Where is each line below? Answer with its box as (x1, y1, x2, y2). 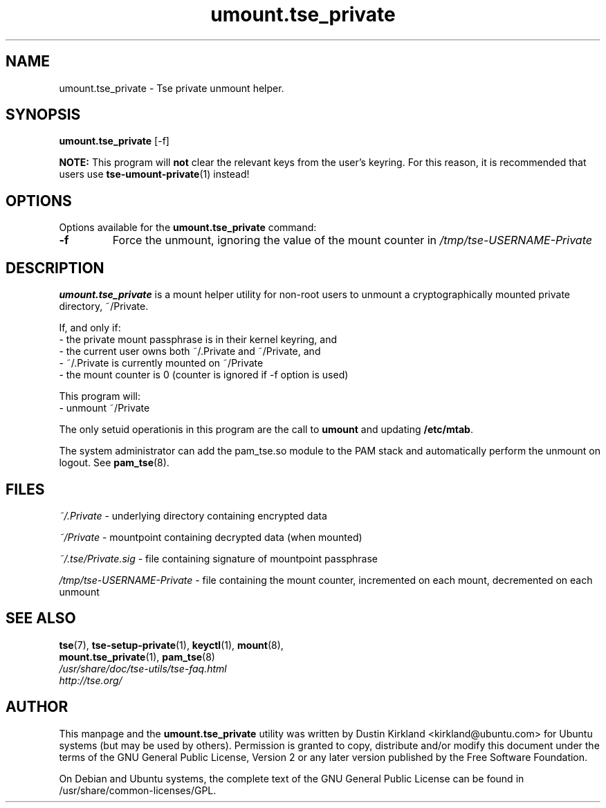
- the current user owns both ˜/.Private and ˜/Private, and (59, 345, 321, 358)
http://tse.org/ (59, 674, 122, 686)
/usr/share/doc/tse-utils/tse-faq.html (59, 662, 227, 674)
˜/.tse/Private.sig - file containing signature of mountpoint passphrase (59, 552, 378, 564)
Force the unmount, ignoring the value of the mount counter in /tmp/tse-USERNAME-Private (112, 233, 592, 248)
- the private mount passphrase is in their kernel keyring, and (59, 333, 338, 346)
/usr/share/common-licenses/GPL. (59, 784, 217, 796)
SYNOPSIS (6, 106, 81, 124)
